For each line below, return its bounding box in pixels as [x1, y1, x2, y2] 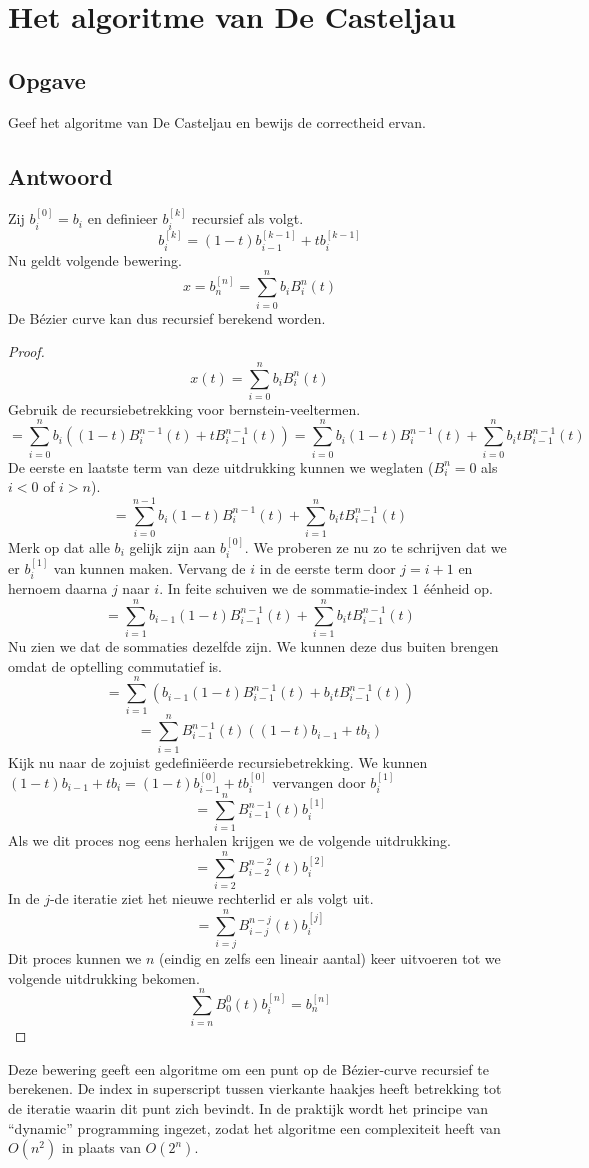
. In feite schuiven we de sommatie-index [159, 578, 408, 599]
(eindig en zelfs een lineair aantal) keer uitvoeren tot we [159, 947, 501, 968]
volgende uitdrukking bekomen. [8, 967, 200, 988]
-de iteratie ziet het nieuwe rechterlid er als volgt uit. [49, 888, 374, 909]
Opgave [8, 64, 86, 95]
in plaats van [61, 1137, 141, 1158]
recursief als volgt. [192, 208, 304, 229]
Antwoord [8, 160, 113, 191]
